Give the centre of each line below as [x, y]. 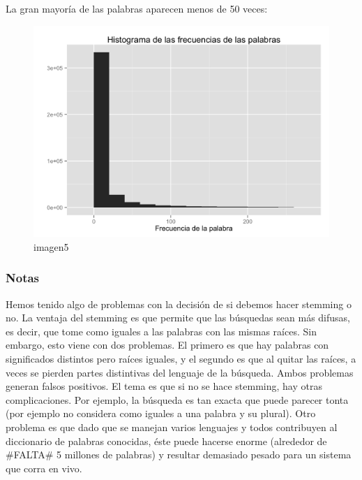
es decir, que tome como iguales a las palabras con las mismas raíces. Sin [161, 331]
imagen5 [51, 246]
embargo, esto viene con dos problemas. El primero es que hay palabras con [167, 345]
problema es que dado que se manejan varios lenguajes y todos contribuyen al [172, 427]
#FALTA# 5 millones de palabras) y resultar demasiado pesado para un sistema [179, 454]
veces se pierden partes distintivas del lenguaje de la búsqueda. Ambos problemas [180, 372]
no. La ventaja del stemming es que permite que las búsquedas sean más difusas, [178, 318]
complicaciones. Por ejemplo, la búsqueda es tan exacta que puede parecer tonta [177, 399]
